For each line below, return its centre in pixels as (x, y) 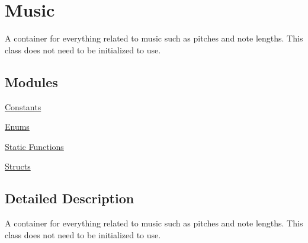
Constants (23, 106)
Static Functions (34, 146)
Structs (18, 166)
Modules (31, 81)
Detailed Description (70, 198)
